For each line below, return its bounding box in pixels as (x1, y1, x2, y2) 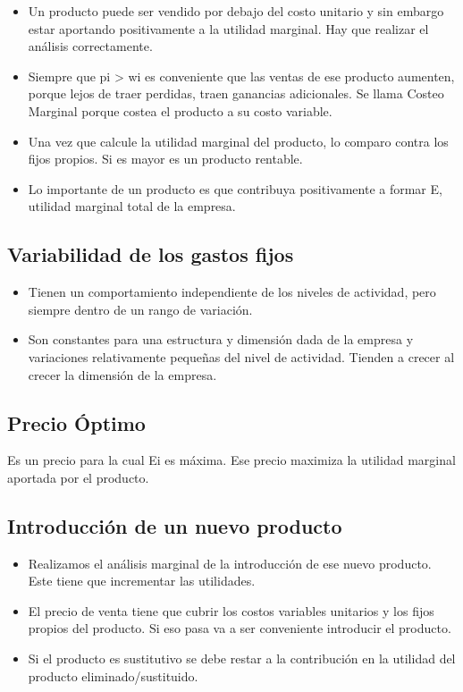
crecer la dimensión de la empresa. (28, 365, 217, 384)
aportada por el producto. (7, 468, 149, 486)
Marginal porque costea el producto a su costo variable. (28, 101, 333, 120)
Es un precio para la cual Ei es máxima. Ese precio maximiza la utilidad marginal (7, 451, 456, 469)
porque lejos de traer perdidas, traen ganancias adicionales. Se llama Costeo (28, 84, 444, 103)
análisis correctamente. (28, 37, 153, 55)
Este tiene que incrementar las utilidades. (28, 571, 256, 590)
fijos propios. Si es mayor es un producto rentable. (28, 149, 303, 168)
